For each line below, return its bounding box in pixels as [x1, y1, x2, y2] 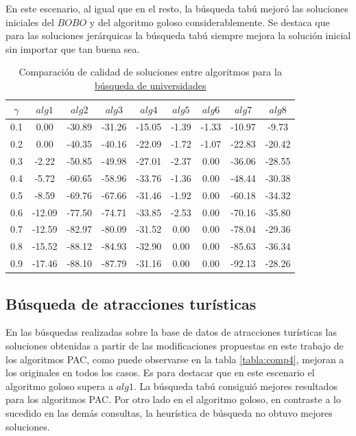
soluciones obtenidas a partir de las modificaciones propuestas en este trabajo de [5, 339, 344, 353]
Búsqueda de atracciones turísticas [5, 292, 257, 314]
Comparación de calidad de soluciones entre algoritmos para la [19, 65, 282, 79]
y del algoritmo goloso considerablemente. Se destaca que [89, 14, 330, 29]
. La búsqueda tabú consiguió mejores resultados [133, 378, 337, 393]
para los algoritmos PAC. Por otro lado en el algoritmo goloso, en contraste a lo [5, 392, 341, 406]
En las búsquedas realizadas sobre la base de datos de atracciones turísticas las [5, 325, 337, 339]
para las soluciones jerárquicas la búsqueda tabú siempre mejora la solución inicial [5, 28, 351, 43]
